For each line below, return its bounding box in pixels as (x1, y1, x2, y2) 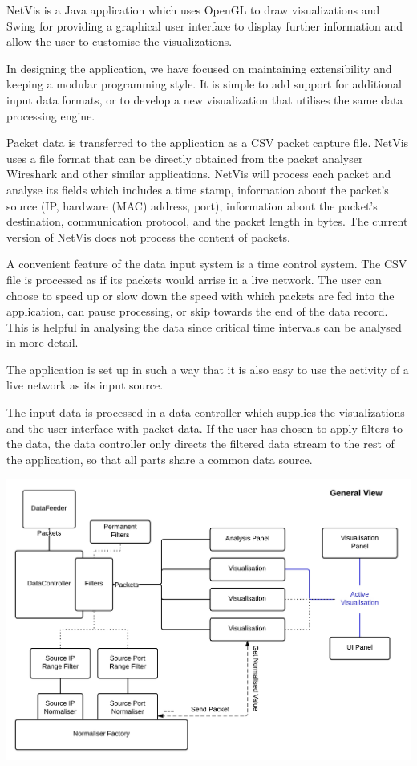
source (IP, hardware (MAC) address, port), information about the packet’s (6, 197, 378, 214)
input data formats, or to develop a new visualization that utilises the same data (6, 91, 403, 108)
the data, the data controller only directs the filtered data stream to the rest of (6, 435, 395, 452)
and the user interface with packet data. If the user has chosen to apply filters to (6, 419, 403, 436)
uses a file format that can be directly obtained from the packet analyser (6, 149, 363, 166)
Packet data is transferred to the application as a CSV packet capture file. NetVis (6, 134, 409, 151)
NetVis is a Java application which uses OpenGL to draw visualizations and (6, 2, 380, 18)
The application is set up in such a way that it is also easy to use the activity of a (6, 361, 409, 377)
